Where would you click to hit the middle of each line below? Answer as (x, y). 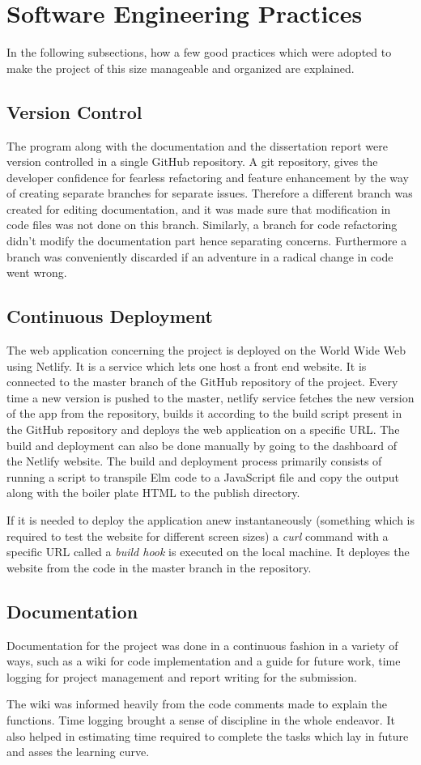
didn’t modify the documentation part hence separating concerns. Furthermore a (207, 241)
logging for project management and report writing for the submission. (182, 676)
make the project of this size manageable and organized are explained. (181, 68)
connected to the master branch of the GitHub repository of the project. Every (202, 382)
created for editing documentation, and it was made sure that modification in (199, 208)
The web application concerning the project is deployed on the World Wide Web (206, 350)
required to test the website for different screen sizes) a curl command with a (198, 535)
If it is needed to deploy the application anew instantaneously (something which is (210, 520)
